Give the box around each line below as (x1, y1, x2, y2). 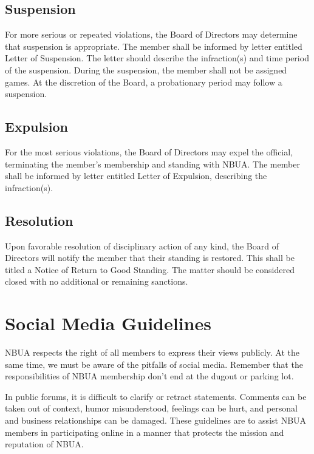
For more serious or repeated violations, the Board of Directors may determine (5, 28, 298, 41)
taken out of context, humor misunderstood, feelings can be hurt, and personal (5, 402, 298, 415)
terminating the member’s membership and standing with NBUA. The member (5, 157, 300, 170)
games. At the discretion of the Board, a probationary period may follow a (5, 75, 282, 88)
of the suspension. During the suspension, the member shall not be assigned (5, 63, 287, 76)
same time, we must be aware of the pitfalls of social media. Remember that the (5, 357, 303, 370)
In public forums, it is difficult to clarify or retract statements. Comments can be (5, 390, 307, 402)
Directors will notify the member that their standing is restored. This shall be (5, 251, 295, 264)
